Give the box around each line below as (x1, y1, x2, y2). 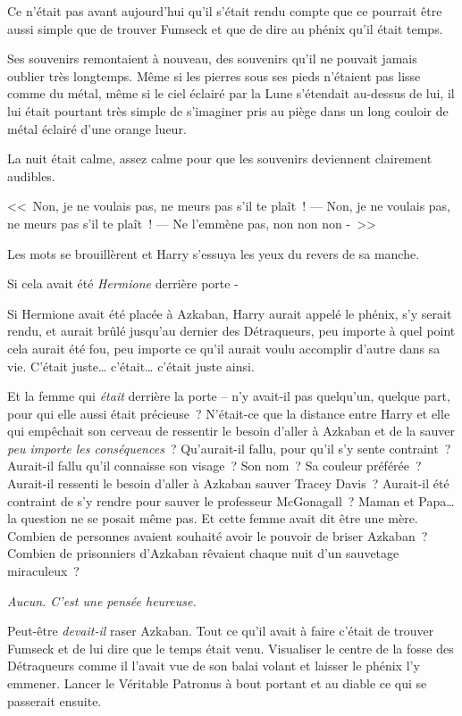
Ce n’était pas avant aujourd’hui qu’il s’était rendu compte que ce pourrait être (7, 2, 442, 20)
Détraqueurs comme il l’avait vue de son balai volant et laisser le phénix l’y (7, 656, 420, 675)
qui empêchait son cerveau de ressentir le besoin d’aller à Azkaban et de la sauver (7, 421, 456, 440)
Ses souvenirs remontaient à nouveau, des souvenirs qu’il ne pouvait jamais (7, 49, 417, 68)
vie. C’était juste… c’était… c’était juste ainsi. (7, 356, 255, 375)
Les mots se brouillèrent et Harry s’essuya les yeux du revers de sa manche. (7, 244, 420, 262)
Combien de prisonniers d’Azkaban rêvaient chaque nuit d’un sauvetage (7, 544, 399, 562)
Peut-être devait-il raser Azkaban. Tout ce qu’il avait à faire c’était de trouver (7, 621, 434, 640)
